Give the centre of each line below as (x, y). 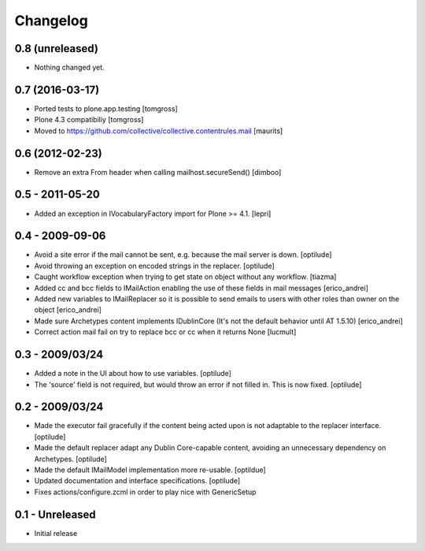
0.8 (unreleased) (56, 48)
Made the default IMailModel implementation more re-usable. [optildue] (150, 470)
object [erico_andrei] (68, 310)
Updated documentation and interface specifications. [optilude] (137, 481)
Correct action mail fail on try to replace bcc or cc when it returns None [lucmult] (165, 332)
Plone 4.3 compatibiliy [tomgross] (89, 120)
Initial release (56, 533)
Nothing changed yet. (70, 68)
